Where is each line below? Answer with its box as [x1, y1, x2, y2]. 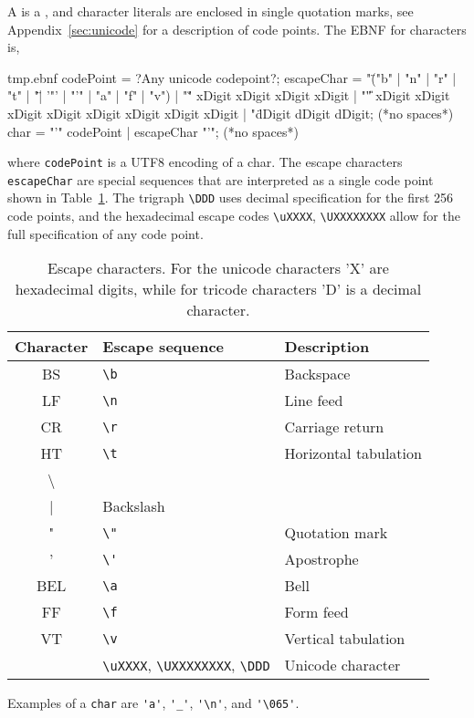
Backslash [102, 495, 165, 517]
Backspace [284, 363, 351, 385]
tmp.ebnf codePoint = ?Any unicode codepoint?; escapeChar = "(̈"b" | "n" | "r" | [7, 68, 457, 87]
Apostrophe [284, 548, 359, 570]
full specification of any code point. [7, 224, 204, 243]
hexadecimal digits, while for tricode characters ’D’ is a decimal [15, 278, 422, 300]
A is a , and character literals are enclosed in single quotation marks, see [7, 2, 414, 20]
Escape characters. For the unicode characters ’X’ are [47, 257, 389, 279]
